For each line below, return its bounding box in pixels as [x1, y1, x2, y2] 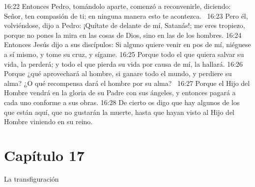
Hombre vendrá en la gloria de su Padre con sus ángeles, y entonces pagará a [4, 87, 236, 98]
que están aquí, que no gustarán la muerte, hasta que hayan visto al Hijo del [4, 107, 234, 117]
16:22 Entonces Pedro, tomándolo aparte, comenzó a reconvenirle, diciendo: [4, 1, 231, 11]
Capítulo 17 [4, 145, 85, 165]
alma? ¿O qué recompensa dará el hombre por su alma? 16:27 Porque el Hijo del [4, 78, 250, 88]
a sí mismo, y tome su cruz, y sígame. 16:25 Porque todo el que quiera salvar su [4, 49, 244, 59]
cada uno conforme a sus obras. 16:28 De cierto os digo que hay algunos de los [4, 97, 240, 107]
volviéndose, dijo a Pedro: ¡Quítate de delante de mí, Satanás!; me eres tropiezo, [4, 20, 245, 30]
